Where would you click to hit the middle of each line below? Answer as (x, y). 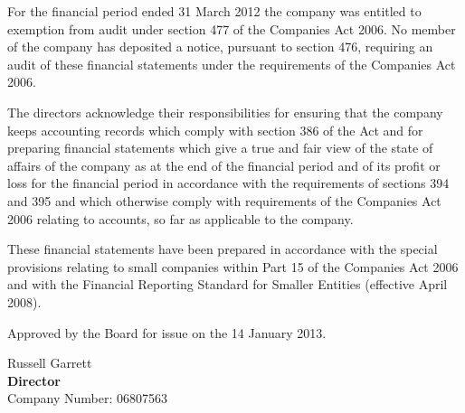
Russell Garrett (50, 363)
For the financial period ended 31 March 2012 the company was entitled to (214, 11)
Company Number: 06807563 (87, 398)
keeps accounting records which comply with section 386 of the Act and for (215, 130)
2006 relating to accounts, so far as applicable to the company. (180, 218)
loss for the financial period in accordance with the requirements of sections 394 (228, 183)
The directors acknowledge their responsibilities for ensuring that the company (225, 112)
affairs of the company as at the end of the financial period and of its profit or (224, 165)
